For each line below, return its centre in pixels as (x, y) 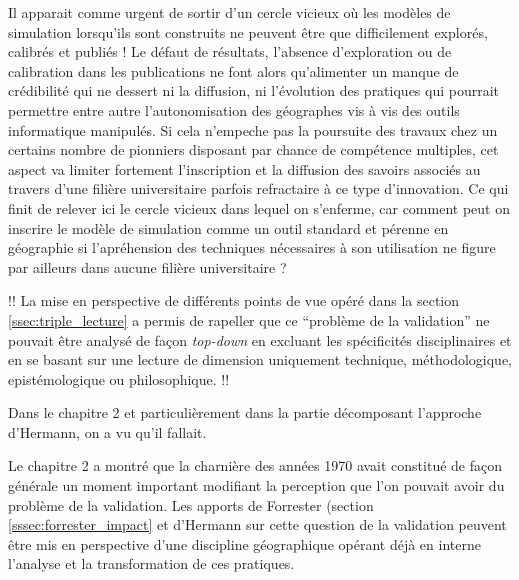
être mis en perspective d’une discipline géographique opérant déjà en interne (244, 543)
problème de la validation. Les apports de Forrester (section (191, 504)
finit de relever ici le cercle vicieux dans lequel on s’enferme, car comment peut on (259, 207)
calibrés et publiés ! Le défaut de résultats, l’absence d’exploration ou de (230, 51)
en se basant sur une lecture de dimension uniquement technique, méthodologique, (260, 359)
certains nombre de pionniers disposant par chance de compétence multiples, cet (253, 149)
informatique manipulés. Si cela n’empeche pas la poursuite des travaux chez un (253, 129)
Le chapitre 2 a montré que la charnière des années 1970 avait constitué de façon (255, 465)
